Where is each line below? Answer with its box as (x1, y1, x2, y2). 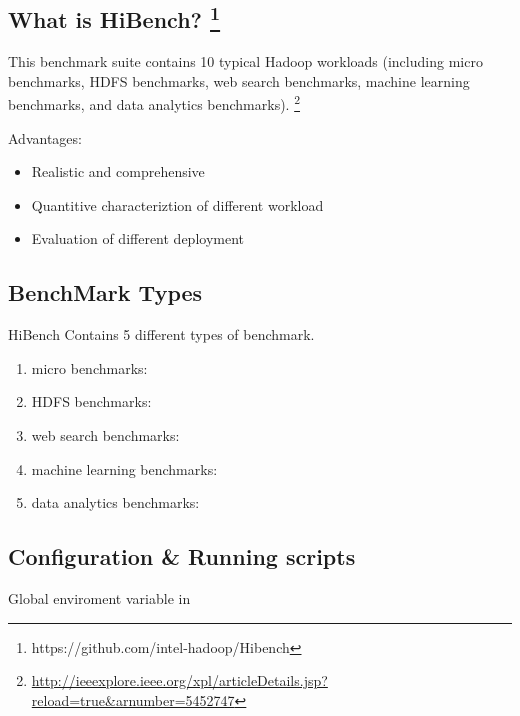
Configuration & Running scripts (8, 541, 356, 572)
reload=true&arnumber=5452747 (31, 689, 235, 710)
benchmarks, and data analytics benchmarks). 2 (8, 91, 301, 115)
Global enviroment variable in (8, 587, 191, 608)
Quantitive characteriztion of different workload (31, 194, 324, 215)
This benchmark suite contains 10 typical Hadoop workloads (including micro (8, 51, 483, 72)
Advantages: (8, 127, 82, 148)
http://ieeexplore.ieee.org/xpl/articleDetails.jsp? (31, 670, 328, 691)
